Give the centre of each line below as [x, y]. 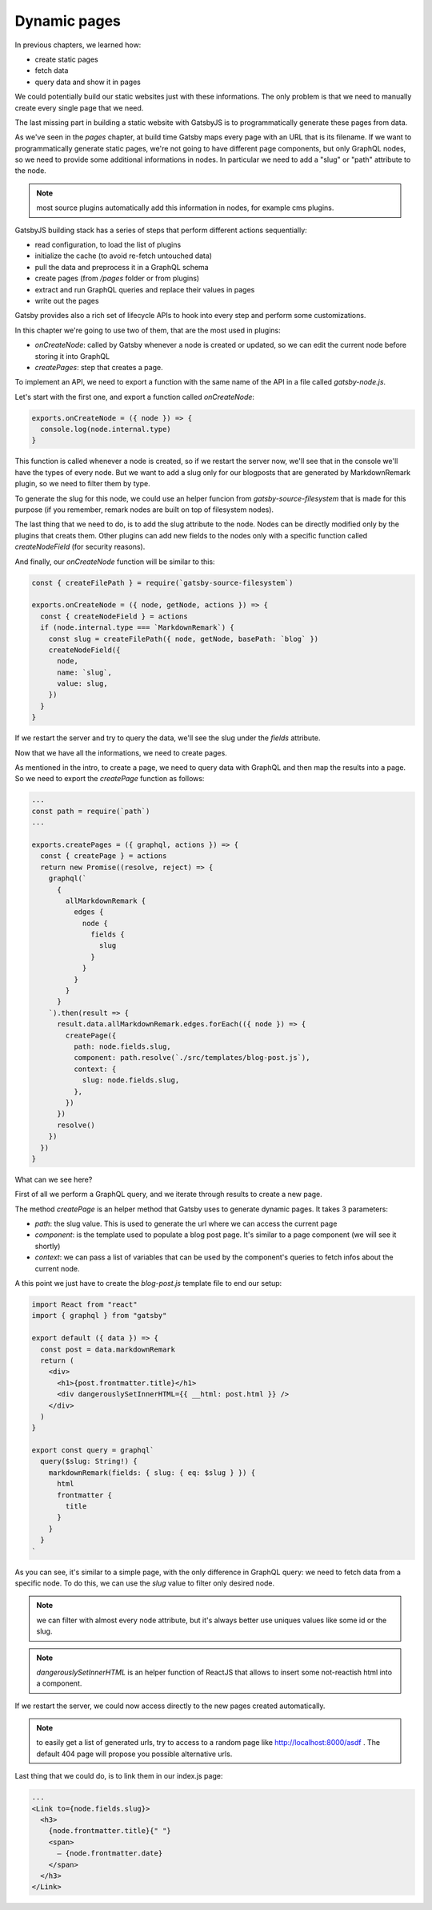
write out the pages [67, 300]
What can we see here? [54, 1179]
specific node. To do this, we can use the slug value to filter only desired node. [145, 1583]
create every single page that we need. [79, 107]
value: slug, [82, 684]
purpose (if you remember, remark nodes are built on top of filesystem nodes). [144, 510]
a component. [59, 1683]
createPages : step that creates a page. [99, 367]
